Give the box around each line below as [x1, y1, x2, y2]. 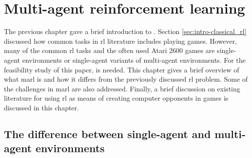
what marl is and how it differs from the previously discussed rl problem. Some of [4, 74, 248, 84]
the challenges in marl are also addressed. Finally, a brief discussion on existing [4, 83, 240, 93]
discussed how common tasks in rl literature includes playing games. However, [4, 35, 237, 46]
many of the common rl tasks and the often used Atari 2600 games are [4, 45, 215, 55]
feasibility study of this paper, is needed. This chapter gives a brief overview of [4, 64, 239, 74]
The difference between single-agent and [4, 126, 211, 141]
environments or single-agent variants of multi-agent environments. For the [22, 54, 246, 65]
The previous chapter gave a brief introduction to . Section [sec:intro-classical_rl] [4, 26, 247, 36]
